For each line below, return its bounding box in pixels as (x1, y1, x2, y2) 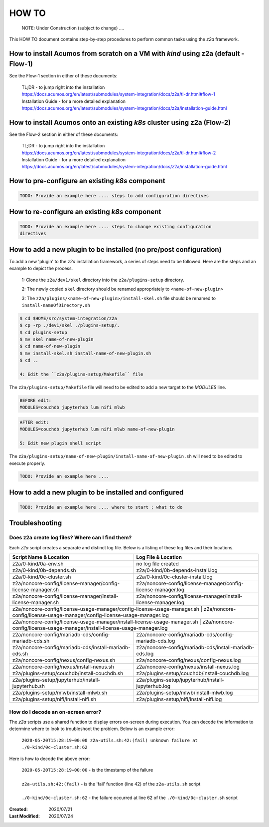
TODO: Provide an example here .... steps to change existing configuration (19, 224, 212, 230)
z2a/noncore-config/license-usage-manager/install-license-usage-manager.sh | (12, 618, 201, 625)
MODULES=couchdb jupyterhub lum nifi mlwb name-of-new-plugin (19, 426, 175, 432)
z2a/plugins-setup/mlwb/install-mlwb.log (136, 689, 233, 696)
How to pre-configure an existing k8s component (9, 177, 165, 185)
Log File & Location (136, 554, 182, 561)
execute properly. (9, 460, 46, 466)
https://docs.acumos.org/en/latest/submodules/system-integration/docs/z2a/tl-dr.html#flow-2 (21, 150, 216, 156)
